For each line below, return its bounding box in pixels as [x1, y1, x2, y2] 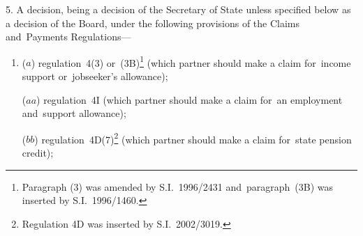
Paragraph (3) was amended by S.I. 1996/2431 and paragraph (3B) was [22, 179, 334, 194]
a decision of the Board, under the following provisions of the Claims [6, 15, 300, 30]
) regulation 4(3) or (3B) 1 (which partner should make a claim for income [31, 53, 351, 70]
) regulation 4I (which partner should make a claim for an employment [36, 92, 343, 107]
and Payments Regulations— [6, 29, 131, 44]
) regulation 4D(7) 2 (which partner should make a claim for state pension [34, 129, 352, 146]
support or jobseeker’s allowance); [22, 69, 168, 84]
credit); [22, 145, 54, 160]
